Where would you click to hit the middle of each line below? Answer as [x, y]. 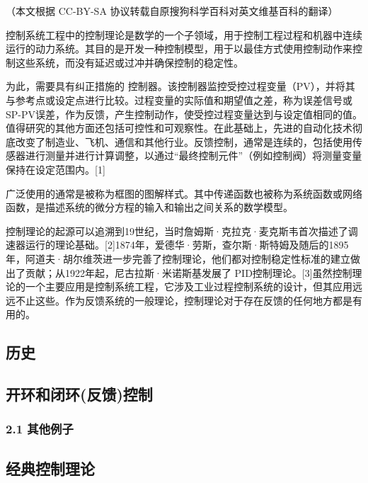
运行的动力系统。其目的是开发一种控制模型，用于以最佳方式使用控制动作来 [179, 49]
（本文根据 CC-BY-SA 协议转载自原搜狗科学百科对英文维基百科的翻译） [172, 11]
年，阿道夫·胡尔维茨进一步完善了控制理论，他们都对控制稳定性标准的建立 [178, 258]
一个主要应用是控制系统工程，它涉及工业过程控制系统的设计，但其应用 [189, 286]
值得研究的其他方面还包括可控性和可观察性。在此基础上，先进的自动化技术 [179, 128]
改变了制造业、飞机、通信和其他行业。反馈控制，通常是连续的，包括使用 [184, 141]
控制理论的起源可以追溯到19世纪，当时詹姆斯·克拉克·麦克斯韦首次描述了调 [182, 231]
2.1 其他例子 [40, 429]
